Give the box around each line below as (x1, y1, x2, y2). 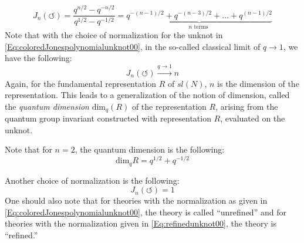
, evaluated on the (220, 112, 285, 124)
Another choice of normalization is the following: (5, 174, 180, 186)
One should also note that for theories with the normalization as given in (5, 194, 268, 207)
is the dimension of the (217, 77, 299, 89)
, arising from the (215, 100, 278, 112)
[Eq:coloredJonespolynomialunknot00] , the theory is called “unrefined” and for (5, 205, 286, 218)
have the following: (5, 52, 72, 64)
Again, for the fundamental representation (5, 77, 157, 89)
